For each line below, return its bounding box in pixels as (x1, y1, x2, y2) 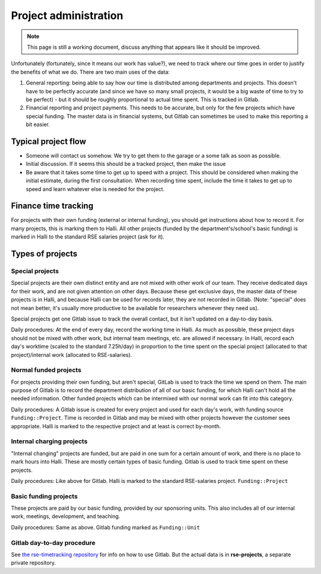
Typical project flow (11, 136, 86, 146)
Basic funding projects (11, 492, 78, 500)
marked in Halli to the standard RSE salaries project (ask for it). (11, 233, 165, 240)
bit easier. (26, 121, 51, 128)
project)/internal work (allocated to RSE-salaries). (11, 351, 133, 358)
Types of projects (11, 249, 78, 259)
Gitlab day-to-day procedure (11, 538, 96, 547)
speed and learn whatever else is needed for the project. (26, 185, 165, 193)
